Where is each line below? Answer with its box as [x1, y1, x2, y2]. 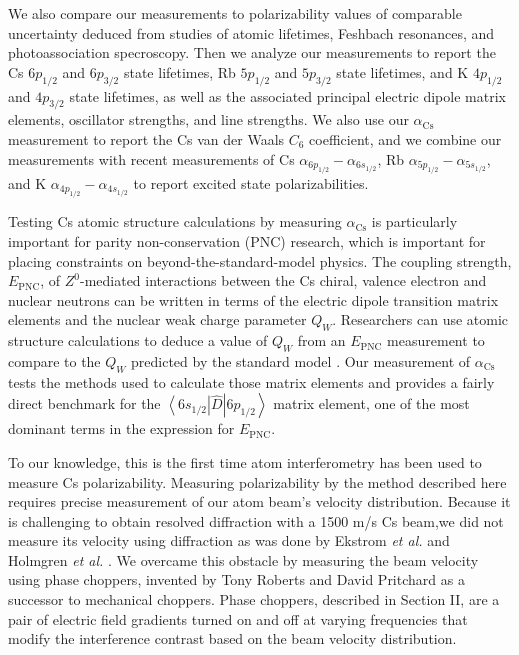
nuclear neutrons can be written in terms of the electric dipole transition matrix [8, 289, 499, 310]
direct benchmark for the [8, 393, 161, 414]
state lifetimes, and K [336, 61, 469, 82]
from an [297, 330, 346, 351]
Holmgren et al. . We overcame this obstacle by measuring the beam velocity [8, 549, 479, 570]
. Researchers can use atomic [332, 309, 509, 330]
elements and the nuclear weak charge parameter [8, 309, 307, 330]
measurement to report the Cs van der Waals [8, 128, 285, 149]
